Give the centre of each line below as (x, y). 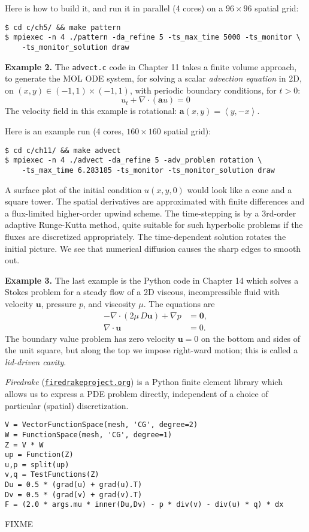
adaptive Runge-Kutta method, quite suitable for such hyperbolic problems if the (154, 225)
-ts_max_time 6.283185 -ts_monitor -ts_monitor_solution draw (149, 170)
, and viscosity (109, 303)
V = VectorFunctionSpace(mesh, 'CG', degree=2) (102, 425)
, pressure (59, 303)
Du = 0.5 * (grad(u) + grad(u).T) (74, 485)
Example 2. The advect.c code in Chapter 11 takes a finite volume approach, (151, 66)
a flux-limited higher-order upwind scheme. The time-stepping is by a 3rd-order (151, 213)
